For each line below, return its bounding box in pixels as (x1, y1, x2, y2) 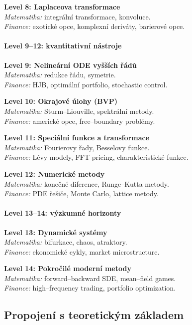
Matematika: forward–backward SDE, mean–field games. (4, 273, 176, 283)
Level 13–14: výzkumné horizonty (4, 208, 121, 218)
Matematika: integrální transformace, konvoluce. (4, 11, 151, 21)
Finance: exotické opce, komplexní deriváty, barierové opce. (4, 21, 185, 31)
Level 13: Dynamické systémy (4, 227, 107, 237)
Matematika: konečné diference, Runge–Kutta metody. (4, 178, 169, 189)
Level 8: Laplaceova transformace (4, 1, 120, 11)
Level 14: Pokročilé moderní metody (4, 263, 131, 274)
